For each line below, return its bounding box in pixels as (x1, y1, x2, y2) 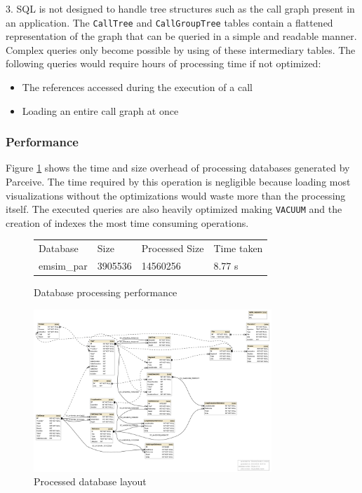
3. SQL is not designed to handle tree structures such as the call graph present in (6, 1, 355, 15)
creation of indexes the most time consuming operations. (6, 215, 249, 230)
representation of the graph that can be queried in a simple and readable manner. (6, 29, 357, 43)
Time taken (213, 241, 263, 256)
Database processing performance (34, 285, 177, 300)
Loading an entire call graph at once (22, 103, 179, 118)
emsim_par (39, 258, 88, 273)
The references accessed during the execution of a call (22, 80, 253, 95)
